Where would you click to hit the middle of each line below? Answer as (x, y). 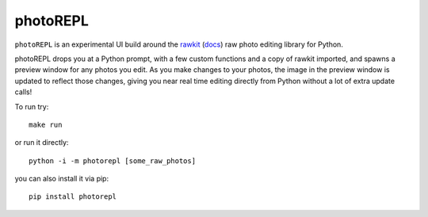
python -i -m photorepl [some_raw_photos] (113, 161)
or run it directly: (42, 143)
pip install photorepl (73, 197)
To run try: (32, 106)
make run (46, 124)
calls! (23, 92)
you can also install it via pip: (62, 179)
